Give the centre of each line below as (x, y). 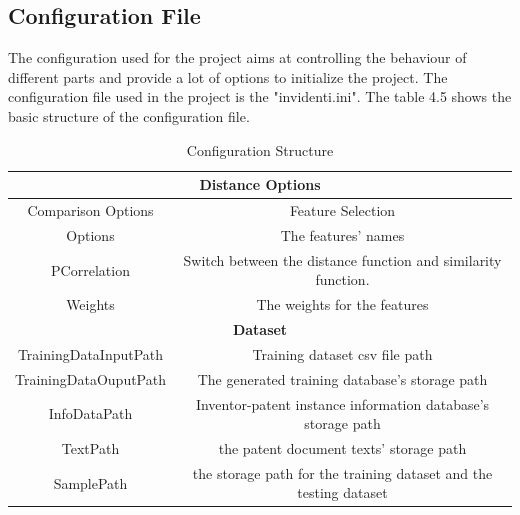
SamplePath (90, 482)
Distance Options (260, 184)
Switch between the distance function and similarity (342, 259)
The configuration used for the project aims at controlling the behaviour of (237, 57)
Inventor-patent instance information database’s (342, 403)
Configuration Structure (260, 149)
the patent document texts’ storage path (342, 447)
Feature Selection (342, 210)
